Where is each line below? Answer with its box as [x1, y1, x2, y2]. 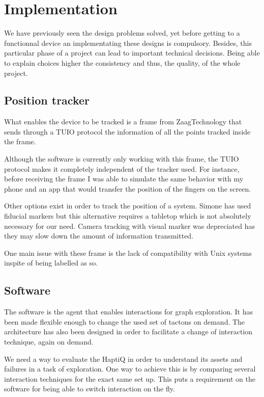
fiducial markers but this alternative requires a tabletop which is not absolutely [4, 210, 251, 221]
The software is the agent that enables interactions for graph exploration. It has [4, 306, 253, 317]
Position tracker [4, 92, 90, 108]
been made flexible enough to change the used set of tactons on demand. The [4, 316, 245, 327]
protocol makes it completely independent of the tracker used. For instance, [4, 163, 240, 174]
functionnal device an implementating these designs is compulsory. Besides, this [4, 37, 252, 48]
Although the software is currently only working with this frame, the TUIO [4, 153, 239, 164]
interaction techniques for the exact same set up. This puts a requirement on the [4, 373, 256, 384]
